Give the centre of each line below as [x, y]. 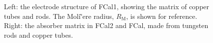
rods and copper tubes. [39, 35]
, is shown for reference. [162, 16]
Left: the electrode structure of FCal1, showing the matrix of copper [107, 6]
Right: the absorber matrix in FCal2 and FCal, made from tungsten [106, 25]
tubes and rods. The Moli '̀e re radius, [59, 16]
